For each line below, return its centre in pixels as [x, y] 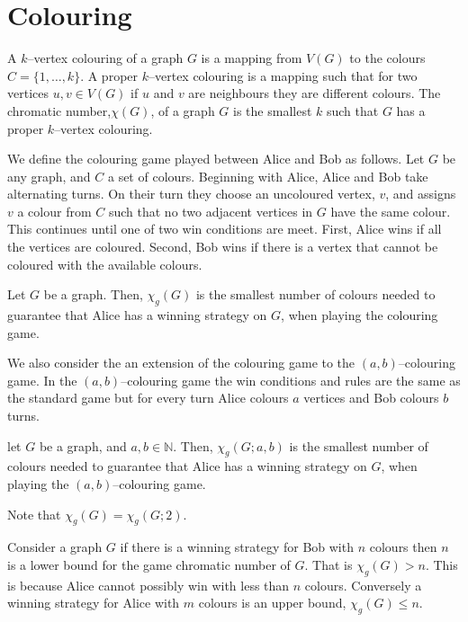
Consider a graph [55, 547]
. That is [328, 564]
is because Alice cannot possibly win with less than [148, 585]
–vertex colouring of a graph [105, 58]
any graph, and [49, 176]
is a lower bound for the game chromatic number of [149, 564]
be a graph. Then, [93, 294]
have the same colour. [391, 211]
